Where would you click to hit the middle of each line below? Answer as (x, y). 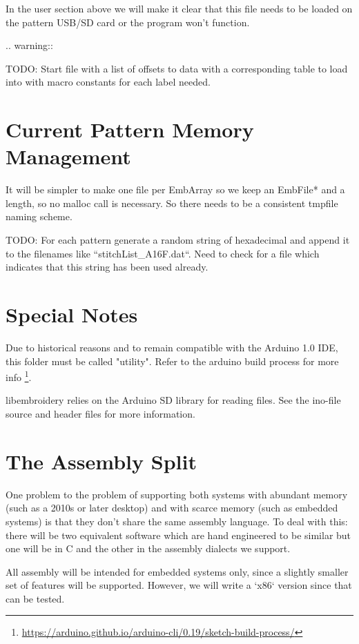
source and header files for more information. (100, 413)
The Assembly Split (101, 461)
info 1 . (19, 376)
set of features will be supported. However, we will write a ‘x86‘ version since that (179, 585)
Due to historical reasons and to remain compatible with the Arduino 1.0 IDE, (172, 347)
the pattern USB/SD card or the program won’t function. (128, 22)
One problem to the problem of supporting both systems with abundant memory (177, 494)
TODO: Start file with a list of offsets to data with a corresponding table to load (177, 68)
